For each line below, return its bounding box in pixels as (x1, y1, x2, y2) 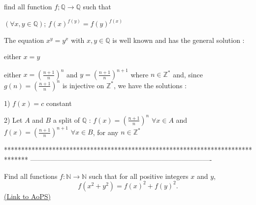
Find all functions (4, 171, 58, 181)
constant (46, 98, 72, 108)
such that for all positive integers (89, 171, 189, 181)
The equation (4, 34, 44, 45)
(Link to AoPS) (4, 191, 51, 201)
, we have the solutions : (114, 80, 187, 90)
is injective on (62, 80, 104, 90)
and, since (173, 69, 203, 79)
